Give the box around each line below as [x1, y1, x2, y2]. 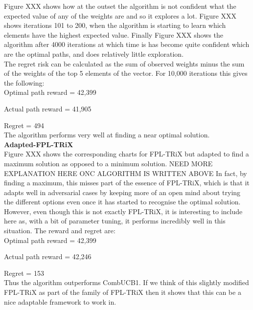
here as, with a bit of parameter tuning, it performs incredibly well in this [4, 216, 226, 226]
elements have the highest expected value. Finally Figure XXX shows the [4, 29, 223, 40]
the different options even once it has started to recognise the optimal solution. [4, 197, 241, 207]
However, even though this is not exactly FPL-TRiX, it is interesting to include [4, 206, 243, 216]
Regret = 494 [4, 120, 44, 130]
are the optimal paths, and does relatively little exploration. [4, 48, 184, 59]
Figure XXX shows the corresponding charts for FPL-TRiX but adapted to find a [4, 149, 249, 159]
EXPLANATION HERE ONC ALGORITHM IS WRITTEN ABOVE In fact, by [4, 168, 247, 178]
